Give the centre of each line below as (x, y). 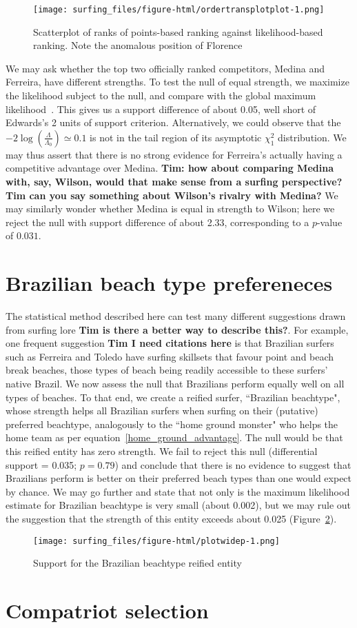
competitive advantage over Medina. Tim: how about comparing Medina (170, 168)
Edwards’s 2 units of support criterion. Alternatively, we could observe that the (173, 122)
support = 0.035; (41, 464)
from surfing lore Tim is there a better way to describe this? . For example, (177, 329)
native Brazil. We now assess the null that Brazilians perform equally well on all (175, 384)
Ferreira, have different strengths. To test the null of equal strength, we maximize (177, 82)
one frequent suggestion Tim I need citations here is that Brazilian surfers (170, 343)
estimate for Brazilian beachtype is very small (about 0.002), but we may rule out (178, 505)
